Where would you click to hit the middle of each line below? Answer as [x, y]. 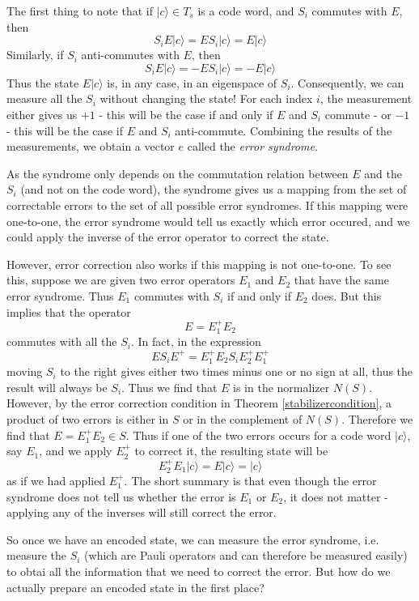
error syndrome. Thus [60, 295]
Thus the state [43, 82]
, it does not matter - [336, 496]
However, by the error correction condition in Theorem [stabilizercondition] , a [199, 403]
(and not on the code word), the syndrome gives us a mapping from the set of [214, 189]
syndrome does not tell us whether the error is [121, 496]
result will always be [57, 387]
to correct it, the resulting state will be [231, 451]
